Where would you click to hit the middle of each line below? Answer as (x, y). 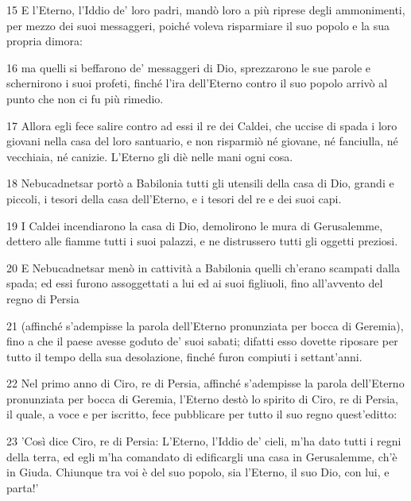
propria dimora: (45, 41)
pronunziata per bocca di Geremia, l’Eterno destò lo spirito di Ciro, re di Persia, (203, 398)
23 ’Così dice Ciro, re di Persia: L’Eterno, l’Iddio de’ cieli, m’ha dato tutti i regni (204, 441)
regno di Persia (43, 298)
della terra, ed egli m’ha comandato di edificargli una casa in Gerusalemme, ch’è (202, 456)
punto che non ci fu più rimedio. (85, 98)
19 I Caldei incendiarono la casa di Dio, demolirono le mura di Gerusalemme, (195, 225)
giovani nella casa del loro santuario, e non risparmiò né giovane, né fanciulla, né (202, 141)
